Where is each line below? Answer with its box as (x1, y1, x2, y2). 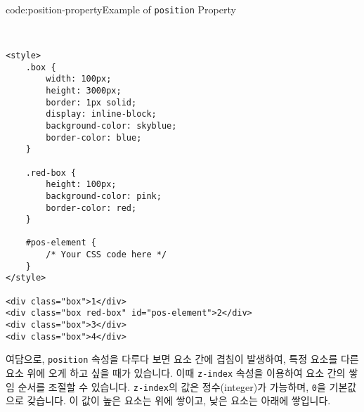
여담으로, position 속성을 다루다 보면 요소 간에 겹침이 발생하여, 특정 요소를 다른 (6, 352, 359, 366)
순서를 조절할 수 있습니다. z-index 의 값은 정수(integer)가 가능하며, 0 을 (18, 379, 326, 394)
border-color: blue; (46, 132, 142, 143)
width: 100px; (46, 74, 112, 84)
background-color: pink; (46, 191, 162, 201)
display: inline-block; (46, 109, 157, 120)
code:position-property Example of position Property (6, 2, 236, 16)
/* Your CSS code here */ (46, 250, 167, 260)
